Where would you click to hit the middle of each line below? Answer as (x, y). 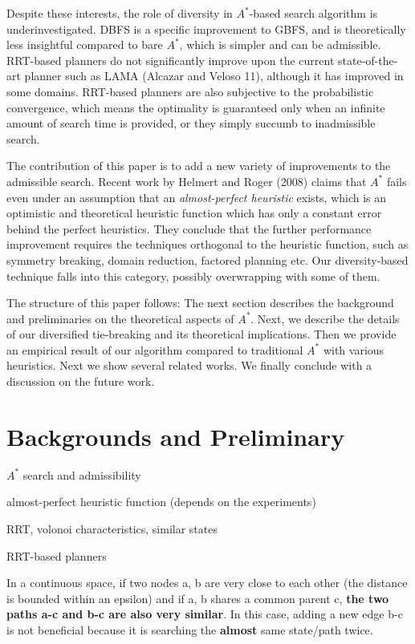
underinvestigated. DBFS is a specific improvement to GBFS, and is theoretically (206, 28)
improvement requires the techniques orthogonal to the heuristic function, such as (207, 244)
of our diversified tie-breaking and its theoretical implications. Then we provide (201, 334)
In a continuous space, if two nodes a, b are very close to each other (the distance (207, 583)
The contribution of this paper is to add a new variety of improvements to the (199, 166)
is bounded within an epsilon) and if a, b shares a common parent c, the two (198, 598)
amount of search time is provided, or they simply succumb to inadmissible (191, 123)
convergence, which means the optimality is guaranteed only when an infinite (196, 107)
